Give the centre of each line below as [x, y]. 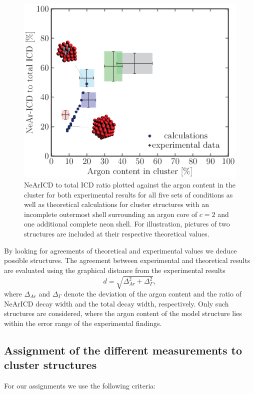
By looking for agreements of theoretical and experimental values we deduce [120, 250]
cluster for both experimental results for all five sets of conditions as [128, 194]
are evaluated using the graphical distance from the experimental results [115, 270]
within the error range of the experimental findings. [83, 323]
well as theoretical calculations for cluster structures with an [117, 204]
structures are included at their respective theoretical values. [117, 234]
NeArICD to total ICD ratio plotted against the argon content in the [130, 185]
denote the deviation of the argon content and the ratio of [152, 293]
